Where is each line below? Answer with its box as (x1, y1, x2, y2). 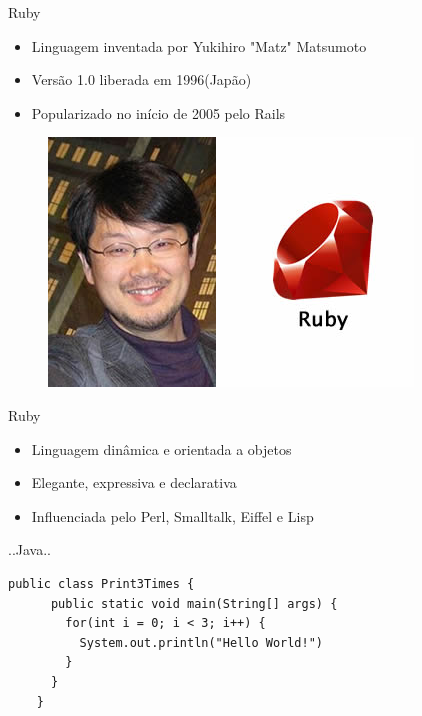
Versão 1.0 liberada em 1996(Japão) (31, 69, 252, 90)
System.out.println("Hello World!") (79, 635, 323, 650)
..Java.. (8, 539, 51, 560)
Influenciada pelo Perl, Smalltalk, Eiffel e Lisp (31, 505, 314, 526)
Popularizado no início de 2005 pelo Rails (31, 102, 286, 123)
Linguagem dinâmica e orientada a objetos (31, 438, 292, 459)
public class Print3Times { (8, 576, 195, 591)
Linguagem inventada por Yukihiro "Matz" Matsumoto (31, 35, 367, 56)
